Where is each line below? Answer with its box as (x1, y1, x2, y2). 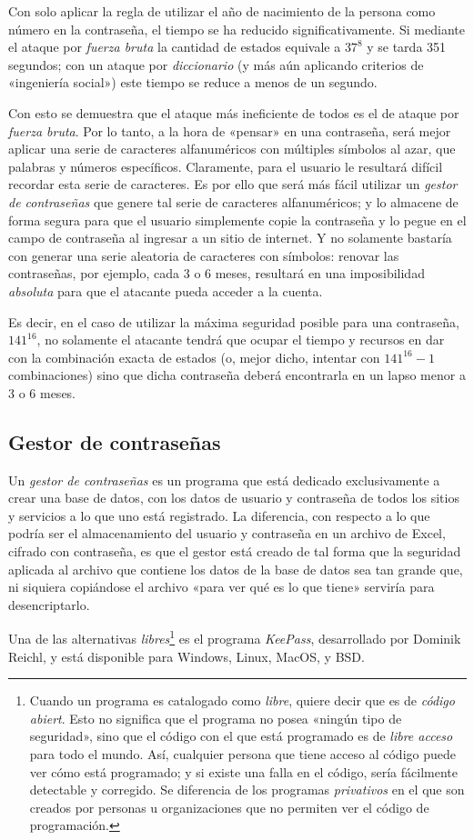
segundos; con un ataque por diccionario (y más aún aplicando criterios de (8, 55, 424, 74)
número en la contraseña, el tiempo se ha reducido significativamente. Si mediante (8, 19, 465, 38)
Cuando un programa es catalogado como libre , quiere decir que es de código (29, 691, 455, 710)
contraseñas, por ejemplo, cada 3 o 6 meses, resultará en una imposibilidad (8, 264, 425, 283)
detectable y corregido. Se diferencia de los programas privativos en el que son (29, 780, 465, 799)
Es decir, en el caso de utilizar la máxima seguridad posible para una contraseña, (8, 312, 459, 331)
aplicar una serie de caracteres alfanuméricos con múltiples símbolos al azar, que (8, 139, 456, 158)
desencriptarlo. (8, 595, 90, 614)
